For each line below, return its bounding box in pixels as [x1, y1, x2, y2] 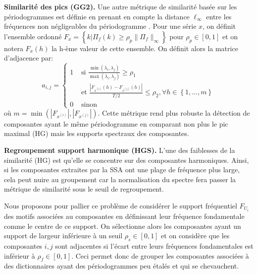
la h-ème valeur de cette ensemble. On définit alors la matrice [51, 43, 238, 53]
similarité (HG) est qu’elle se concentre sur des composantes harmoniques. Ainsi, [4, 154, 249, 165]
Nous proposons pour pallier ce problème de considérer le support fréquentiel [4, 200, 237, 210]
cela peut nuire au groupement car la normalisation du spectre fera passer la [4, 174, 236, 184]
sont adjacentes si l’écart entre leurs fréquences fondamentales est [55, 241, 254, 251]
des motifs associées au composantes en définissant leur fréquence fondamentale [4, 211, 245, 221]
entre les [206, 11, 232, 21]
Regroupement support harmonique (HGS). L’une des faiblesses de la [4, 144, 235, 155]
